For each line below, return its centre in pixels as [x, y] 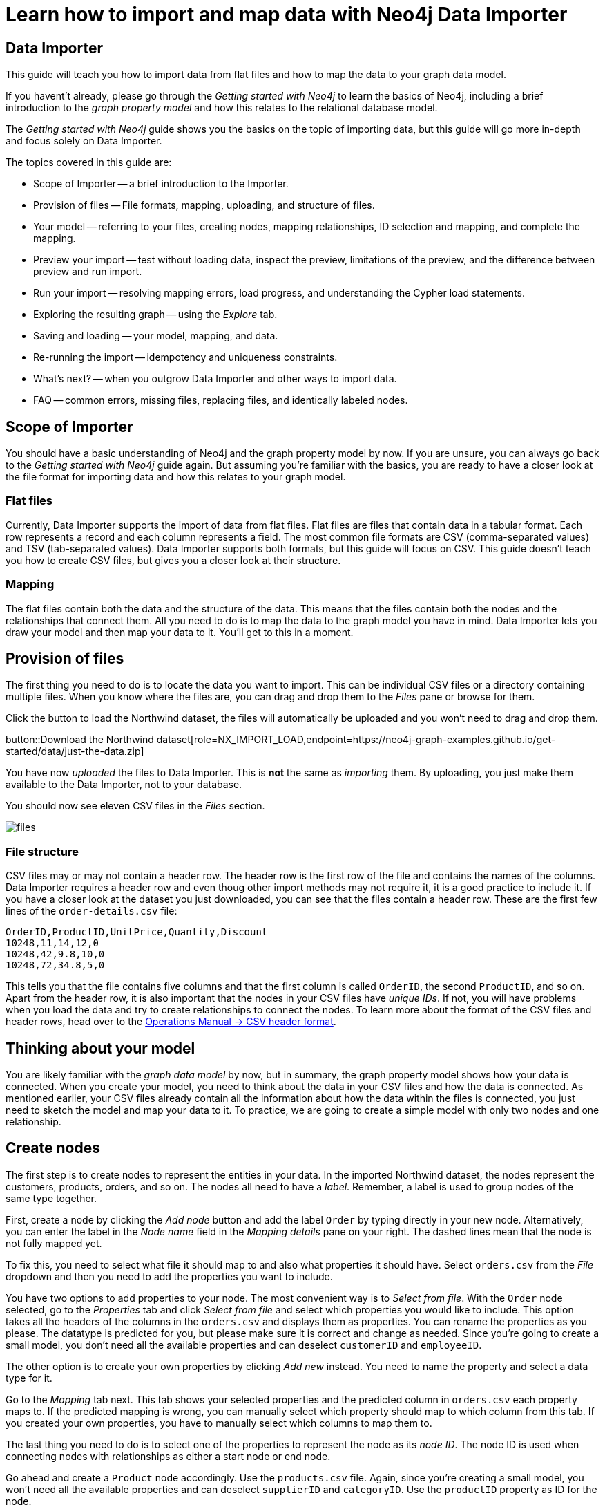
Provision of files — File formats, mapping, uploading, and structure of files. [204, 205]
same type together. [51, 1198]
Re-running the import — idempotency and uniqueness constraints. [185, 357]
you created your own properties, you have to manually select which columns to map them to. [219, 1423]
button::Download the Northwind [80, 740]
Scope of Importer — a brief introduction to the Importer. [161, 184]
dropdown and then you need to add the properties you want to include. [169, 1276]
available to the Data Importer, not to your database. [124, 785]
